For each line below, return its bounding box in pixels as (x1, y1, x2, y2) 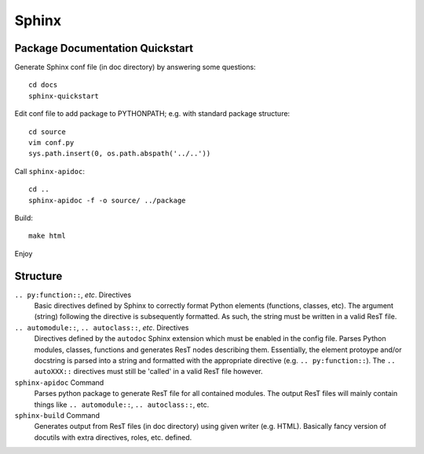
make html (28, 231, 66, 241)
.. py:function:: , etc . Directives (14, 290, 132, 300)
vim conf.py (28, 138, 75, 147)
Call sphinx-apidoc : (14, 166, 86, 176)
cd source (28, 127, 66, 136)
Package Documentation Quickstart (14, 42, 194, 55)
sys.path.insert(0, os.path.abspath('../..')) (28, 149, 211, 158)
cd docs (28, 81, 58, 89)
